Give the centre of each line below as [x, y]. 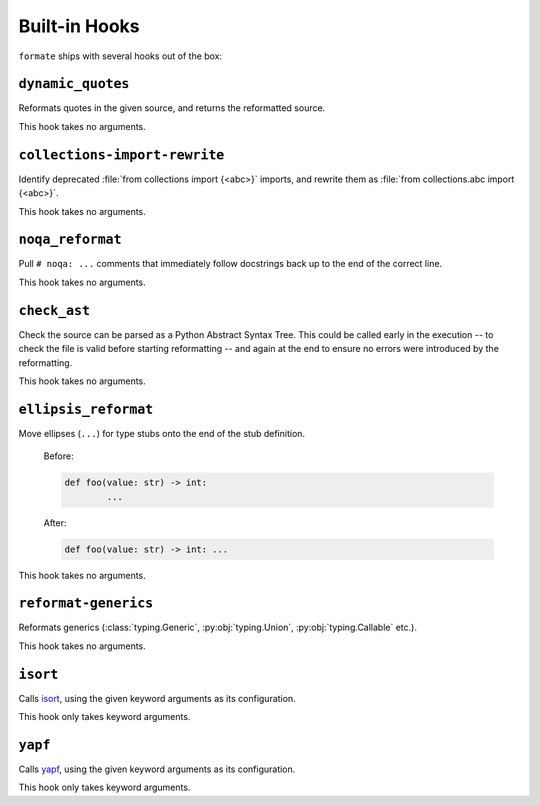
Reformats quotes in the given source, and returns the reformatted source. [172, 108]
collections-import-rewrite [121, 154]
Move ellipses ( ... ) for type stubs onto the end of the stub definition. [161, 433]
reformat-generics [86, 603]
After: [55, 522]
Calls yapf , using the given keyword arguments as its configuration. [157, 769]
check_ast [54, 310]
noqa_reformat [70, 239]
